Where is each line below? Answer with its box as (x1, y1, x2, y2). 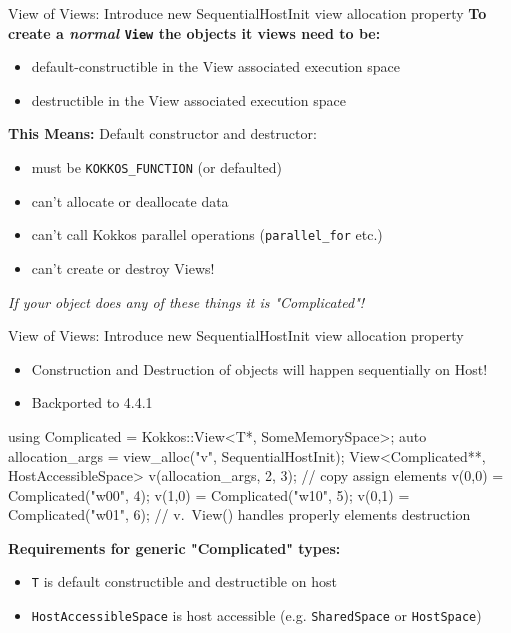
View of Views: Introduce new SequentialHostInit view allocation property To (8, 3, 487, 23)
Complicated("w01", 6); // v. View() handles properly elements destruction (8, 504, 471, 525)
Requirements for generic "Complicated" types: (8, 537, 341, 558)
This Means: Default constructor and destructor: (8, 123, 317, 144)
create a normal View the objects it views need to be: (8, 22, 381, 43)
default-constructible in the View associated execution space (31, 56, 401, 77)
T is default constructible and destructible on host (31, 571, 337, 592)
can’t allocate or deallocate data (31, 190, 229, 211)
